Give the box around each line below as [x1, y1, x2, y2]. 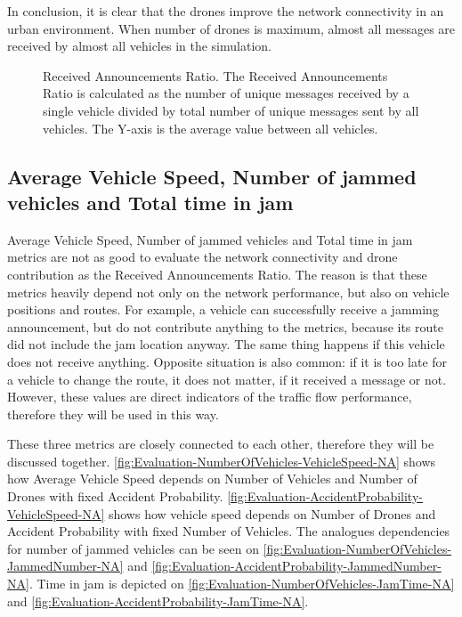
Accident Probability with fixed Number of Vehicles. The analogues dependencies [7, 522, 450, 540]
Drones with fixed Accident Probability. [7, 487, 223, 506]
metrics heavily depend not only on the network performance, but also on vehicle [7, 282, 450, 301]
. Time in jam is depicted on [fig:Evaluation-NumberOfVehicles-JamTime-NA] [28, 574, 455, 593]
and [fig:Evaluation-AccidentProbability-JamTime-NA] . [7, 591, 309, 610]
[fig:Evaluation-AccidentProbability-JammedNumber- [151, 556, 442, 575]
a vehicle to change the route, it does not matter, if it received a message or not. [7, 369, 447, 388]
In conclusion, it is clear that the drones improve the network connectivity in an [7, 2, 444, 20]
